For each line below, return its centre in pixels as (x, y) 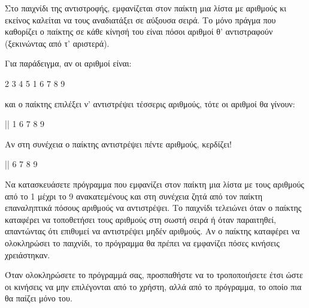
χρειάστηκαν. (28, 254)
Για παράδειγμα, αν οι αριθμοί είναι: (68, 63)
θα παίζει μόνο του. (39, 298)
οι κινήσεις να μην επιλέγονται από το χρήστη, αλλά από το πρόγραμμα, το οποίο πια (153, 286)
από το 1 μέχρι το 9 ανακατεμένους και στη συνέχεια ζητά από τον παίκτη (134, 196)
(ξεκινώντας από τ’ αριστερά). (57, 43)
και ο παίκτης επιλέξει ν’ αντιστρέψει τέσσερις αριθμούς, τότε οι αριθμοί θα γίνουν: (150, 103)
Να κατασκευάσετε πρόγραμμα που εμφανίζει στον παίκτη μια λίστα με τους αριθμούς (154, 184)
